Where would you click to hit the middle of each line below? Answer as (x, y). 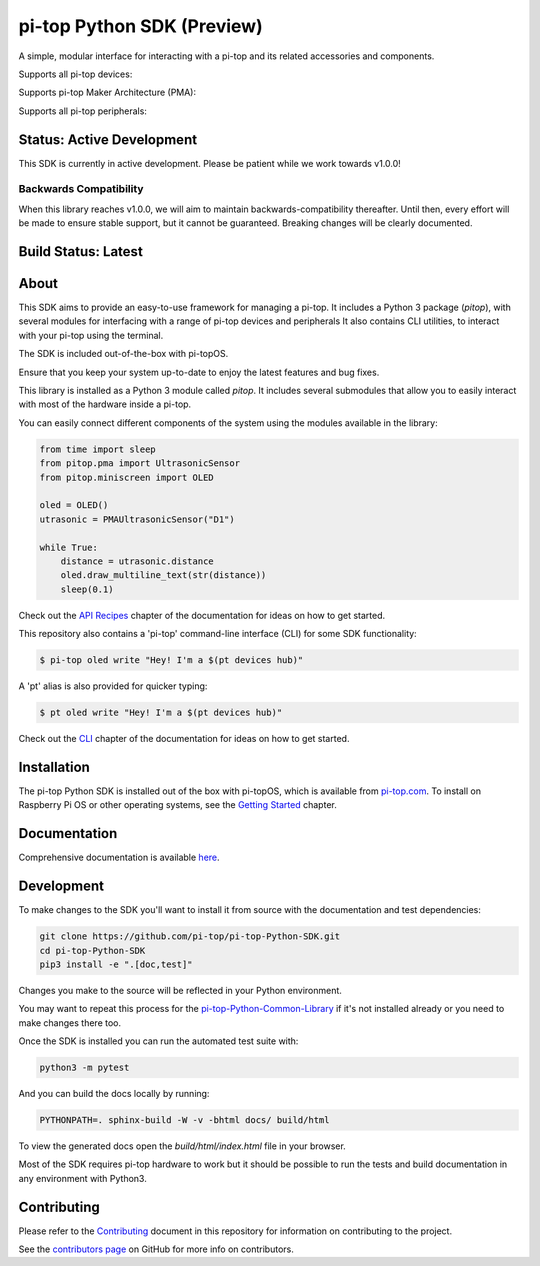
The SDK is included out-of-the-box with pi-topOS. (123, 354)
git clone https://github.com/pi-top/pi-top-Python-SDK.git (190, 936)
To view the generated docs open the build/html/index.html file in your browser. (182, 1146)
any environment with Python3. (82, 1178)
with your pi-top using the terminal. (91, 335)
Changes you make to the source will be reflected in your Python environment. (180, 990)
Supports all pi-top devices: (75, 74)
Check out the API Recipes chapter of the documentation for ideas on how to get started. (202, 615)
